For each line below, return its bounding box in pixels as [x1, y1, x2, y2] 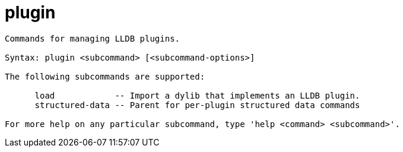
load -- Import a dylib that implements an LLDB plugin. [34, 90, 360, 100]
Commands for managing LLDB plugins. [5, 33, 180, 43]
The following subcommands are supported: [5, 71, 205, 81]
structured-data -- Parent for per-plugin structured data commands [34, 100, 360, 110]
